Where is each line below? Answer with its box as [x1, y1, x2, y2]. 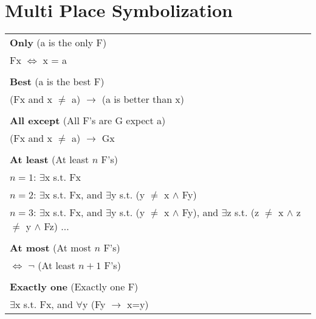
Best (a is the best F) [10, 74, 105, 89]
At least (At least [10, 152, 89, 167]
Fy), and [182, 205, 219, 220]
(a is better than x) [101, 92, 185, 107]
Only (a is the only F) [10, 35, 107, 50]
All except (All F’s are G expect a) [10, 113, 166, 128]
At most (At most [10, 240, 92, 255]
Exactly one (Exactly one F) [10, 279, 139, 294]
